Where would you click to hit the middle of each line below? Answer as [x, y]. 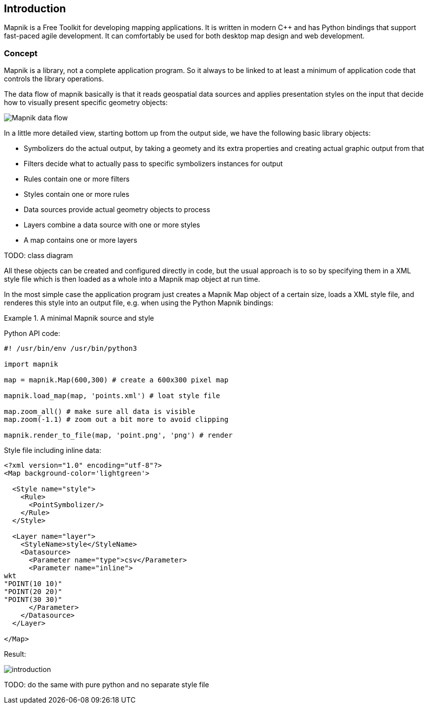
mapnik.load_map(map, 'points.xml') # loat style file [112, 396]
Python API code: [32, 334]
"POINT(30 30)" [33, 600]
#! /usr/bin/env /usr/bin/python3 [71, 349]
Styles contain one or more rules [77, 194]
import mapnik [31, 364]
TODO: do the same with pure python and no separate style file [107, 685]
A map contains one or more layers [81, 240]
